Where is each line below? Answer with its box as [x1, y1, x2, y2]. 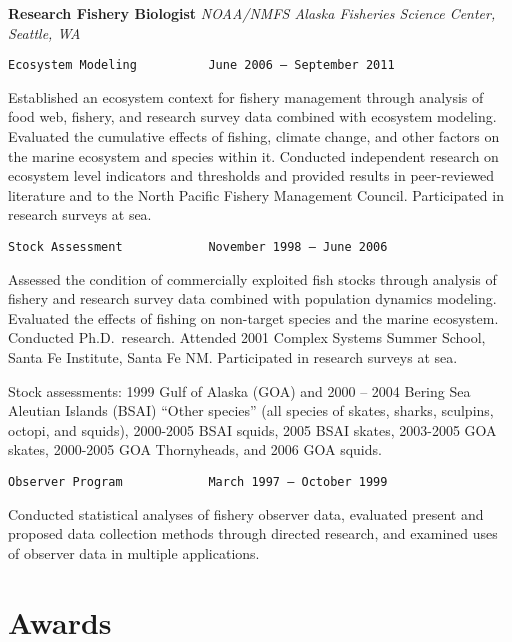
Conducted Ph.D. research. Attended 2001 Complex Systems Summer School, [8, 327, 486, 348]
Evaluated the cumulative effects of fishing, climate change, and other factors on [8, 126, 500, 147]
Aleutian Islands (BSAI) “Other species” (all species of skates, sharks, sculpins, [8, 400, 494, 421]
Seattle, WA [8, 22, 81, 43]
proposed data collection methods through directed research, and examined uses [8, 523, 498, 544]
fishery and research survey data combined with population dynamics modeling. [8, 288, 497, 309]
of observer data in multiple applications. [8, 542, 260, 563]
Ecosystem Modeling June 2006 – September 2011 [8, 58, 395, 73]
